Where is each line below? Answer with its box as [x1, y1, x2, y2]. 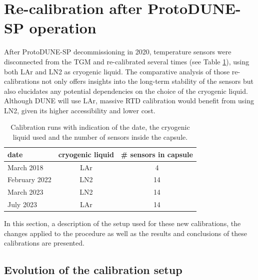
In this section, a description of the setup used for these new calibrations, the [4, 218, 241, 229]
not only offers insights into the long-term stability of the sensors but [41, 76, 253, 86]
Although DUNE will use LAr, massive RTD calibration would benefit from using [4, 95, 254, 106]
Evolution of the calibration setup [4, 262, 182, 278]
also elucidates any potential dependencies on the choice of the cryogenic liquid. [4, 85, 248, 96]
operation [29, 17, 96, 38]
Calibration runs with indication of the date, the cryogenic [10, 122, 190, 132]
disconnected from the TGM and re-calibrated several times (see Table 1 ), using [4, 56, 249, 66]
